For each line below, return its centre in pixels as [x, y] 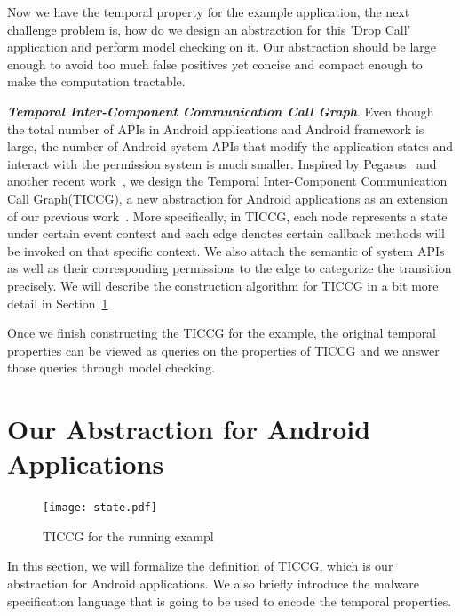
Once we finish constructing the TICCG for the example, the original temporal [222, 333]
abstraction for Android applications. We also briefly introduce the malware [214, 584]
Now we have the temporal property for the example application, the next [209, 12]
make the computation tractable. [96, 81]
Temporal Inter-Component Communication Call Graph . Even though [221, 111]
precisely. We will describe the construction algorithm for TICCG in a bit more [223, 285]
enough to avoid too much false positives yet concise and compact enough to [215, 64]
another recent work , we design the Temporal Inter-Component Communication [227, 181]
